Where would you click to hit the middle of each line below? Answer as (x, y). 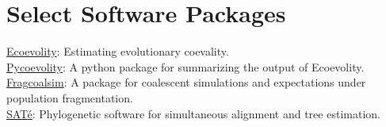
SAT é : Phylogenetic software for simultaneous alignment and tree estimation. (193, 113)
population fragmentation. (70, 97)
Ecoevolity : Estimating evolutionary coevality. (118, 51)
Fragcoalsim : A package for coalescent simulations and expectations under (186, 82)
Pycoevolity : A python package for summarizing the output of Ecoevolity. (185, 66)
